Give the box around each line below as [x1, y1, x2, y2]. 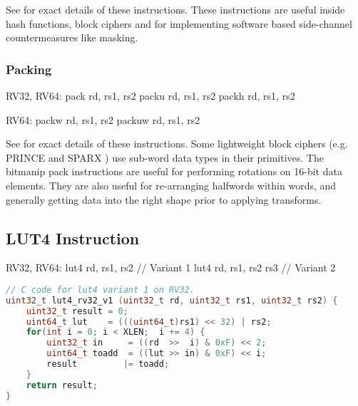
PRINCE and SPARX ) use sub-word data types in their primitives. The [6, 150, 324, 165]
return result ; [26, 380, 98, 390]
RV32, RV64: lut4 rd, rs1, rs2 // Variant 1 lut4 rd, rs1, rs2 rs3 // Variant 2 [6, 260, 336, 275]
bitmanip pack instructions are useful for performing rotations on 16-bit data [6, 164, 342, 179]
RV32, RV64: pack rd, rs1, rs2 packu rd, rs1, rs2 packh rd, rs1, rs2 [6, 88, 295, 103]
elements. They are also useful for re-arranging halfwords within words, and [6, 177, 337, 192]
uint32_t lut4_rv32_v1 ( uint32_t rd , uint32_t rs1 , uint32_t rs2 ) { [6, 295, 338, 306]
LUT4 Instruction [6, 227, 140, 249]
